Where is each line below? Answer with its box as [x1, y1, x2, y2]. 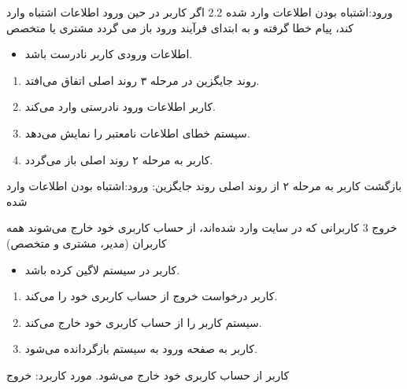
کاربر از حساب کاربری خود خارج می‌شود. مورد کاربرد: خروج [6, 366, 290, 383]
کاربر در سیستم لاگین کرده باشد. [24, 261, 180, 277]
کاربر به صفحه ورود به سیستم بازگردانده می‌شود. [24, 340, 257, 357]
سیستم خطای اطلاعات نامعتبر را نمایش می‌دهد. [24, 124, 250, 141]
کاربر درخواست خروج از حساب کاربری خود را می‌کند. [24, 288, 278, 304]
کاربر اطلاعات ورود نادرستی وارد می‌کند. [24, 98, 216, 115]
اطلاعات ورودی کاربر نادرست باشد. [24, 46, 193, 62]
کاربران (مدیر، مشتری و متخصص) [6, 234, 167, 251]
